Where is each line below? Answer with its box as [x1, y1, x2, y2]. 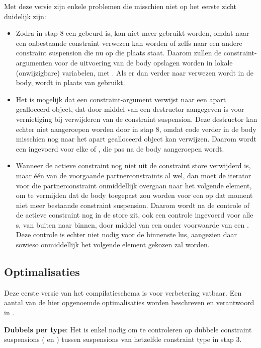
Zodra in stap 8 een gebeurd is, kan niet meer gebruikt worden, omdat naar [16, 28, 249, 38]
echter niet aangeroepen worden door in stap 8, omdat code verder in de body [16, 123, 256, 134]
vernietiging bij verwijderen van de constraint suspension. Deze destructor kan [16, 113, 257, 124]
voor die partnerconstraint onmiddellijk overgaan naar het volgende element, [16, 180, 252, 190]
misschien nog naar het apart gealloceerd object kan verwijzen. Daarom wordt [16, 133, 256, 144]
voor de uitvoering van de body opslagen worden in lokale [54, 57, 233, 67]
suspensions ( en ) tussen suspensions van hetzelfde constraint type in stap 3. [4, 334, 242, 344]
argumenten [16, 57, 52, 67]
